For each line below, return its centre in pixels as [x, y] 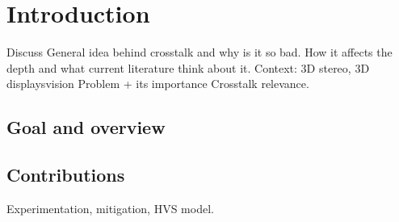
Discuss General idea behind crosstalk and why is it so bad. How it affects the [199, 52]
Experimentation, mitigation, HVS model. [110, 208]
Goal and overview [86, 127]
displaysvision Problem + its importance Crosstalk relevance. [158, 84]
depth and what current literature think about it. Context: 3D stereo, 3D [188, 67]
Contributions [66, 175]
